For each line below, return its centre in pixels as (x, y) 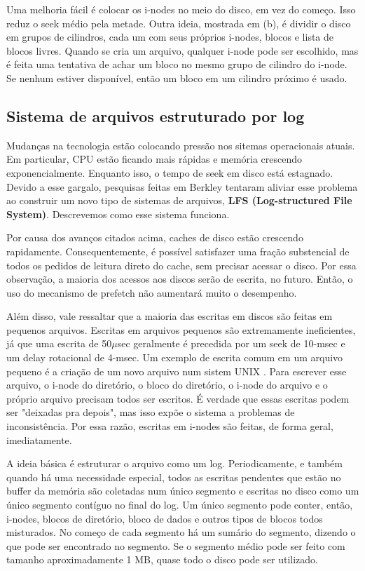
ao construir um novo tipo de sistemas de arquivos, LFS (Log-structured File (179, 200)
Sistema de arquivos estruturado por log (156, 115)
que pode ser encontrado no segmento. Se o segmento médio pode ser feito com (176, 545)
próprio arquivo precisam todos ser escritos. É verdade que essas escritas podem (178, 398)
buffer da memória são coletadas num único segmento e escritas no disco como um (183, 491)
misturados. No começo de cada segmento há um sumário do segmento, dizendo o (181, 532)
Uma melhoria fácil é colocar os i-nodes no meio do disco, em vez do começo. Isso (181, 9)
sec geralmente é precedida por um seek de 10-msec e (231, 343)
